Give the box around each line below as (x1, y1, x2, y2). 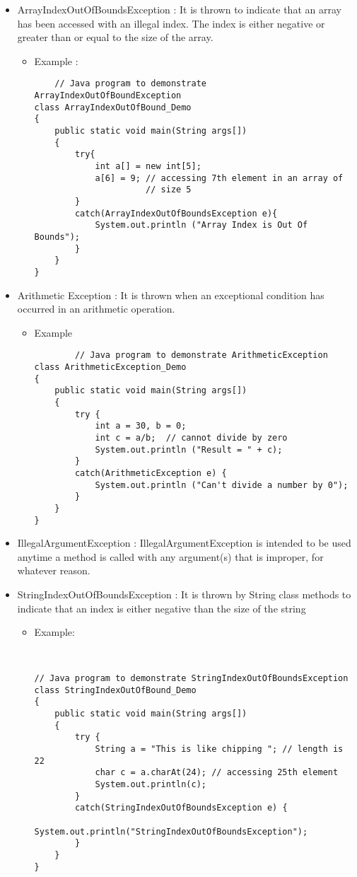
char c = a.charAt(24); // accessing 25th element (95, 767, 339, 778)
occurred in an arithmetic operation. (17, 301, 175, 316)
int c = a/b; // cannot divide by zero (95, 432, 288, 443)
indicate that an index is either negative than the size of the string (17, 600, 306, 615)
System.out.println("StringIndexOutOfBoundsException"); (34, 826, 308, 837)
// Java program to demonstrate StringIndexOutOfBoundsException (34, 673, 349, 684)
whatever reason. (17, 563, 90, 578)
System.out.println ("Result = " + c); (95, 444, 283, 455)
